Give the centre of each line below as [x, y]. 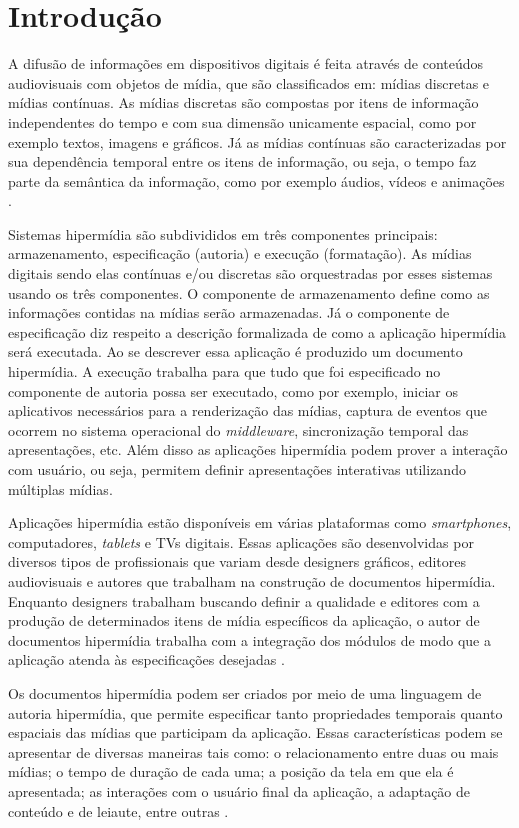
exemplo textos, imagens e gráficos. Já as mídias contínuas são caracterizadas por [257, 141]
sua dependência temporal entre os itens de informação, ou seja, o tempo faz [242, 161]
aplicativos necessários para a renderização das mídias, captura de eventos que [248, 410]
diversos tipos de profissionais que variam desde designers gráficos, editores [237, 561]
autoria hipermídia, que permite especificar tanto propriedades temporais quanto [255, 712]
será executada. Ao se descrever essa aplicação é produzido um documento [235, 351]
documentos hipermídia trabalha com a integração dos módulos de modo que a [249, 639]
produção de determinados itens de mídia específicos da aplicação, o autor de [244, 620]
